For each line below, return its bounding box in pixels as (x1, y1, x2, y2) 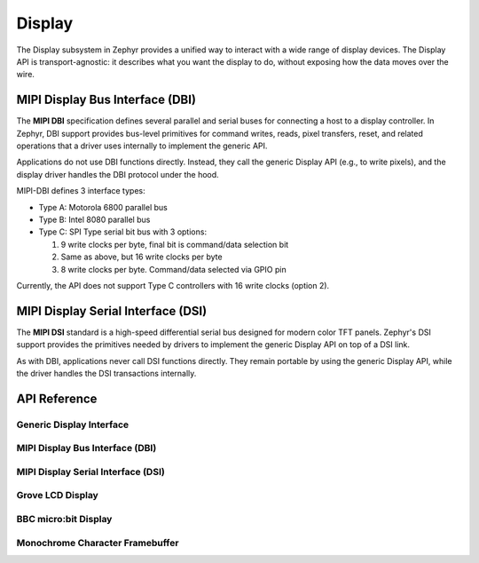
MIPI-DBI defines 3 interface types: (16, 186, 145, 196)
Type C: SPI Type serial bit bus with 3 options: (38, 226, 208, 237)
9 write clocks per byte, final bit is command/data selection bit (60, 239, 289, 250)
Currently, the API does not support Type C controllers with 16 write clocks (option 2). (16, 280, 330, 290)
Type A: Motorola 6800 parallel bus (38, 202, 168, 212)
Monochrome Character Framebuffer (16, 536, 179, 549)
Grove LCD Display (16, 489, 99, 502)
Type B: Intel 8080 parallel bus (38, 214, 151, 225)
